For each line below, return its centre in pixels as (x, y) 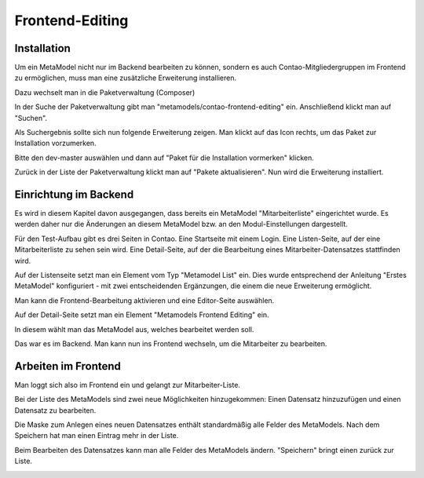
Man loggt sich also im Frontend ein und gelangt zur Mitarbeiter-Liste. (128, 385)
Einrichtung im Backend (74, 195)
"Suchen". (31, 118)
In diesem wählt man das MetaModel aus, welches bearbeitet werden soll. (134, 329)
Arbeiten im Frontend (68, 366)
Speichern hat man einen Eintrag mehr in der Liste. (97, 436)
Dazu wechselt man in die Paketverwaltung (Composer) (105, 92)
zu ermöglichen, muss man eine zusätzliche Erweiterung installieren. (126, 78)
